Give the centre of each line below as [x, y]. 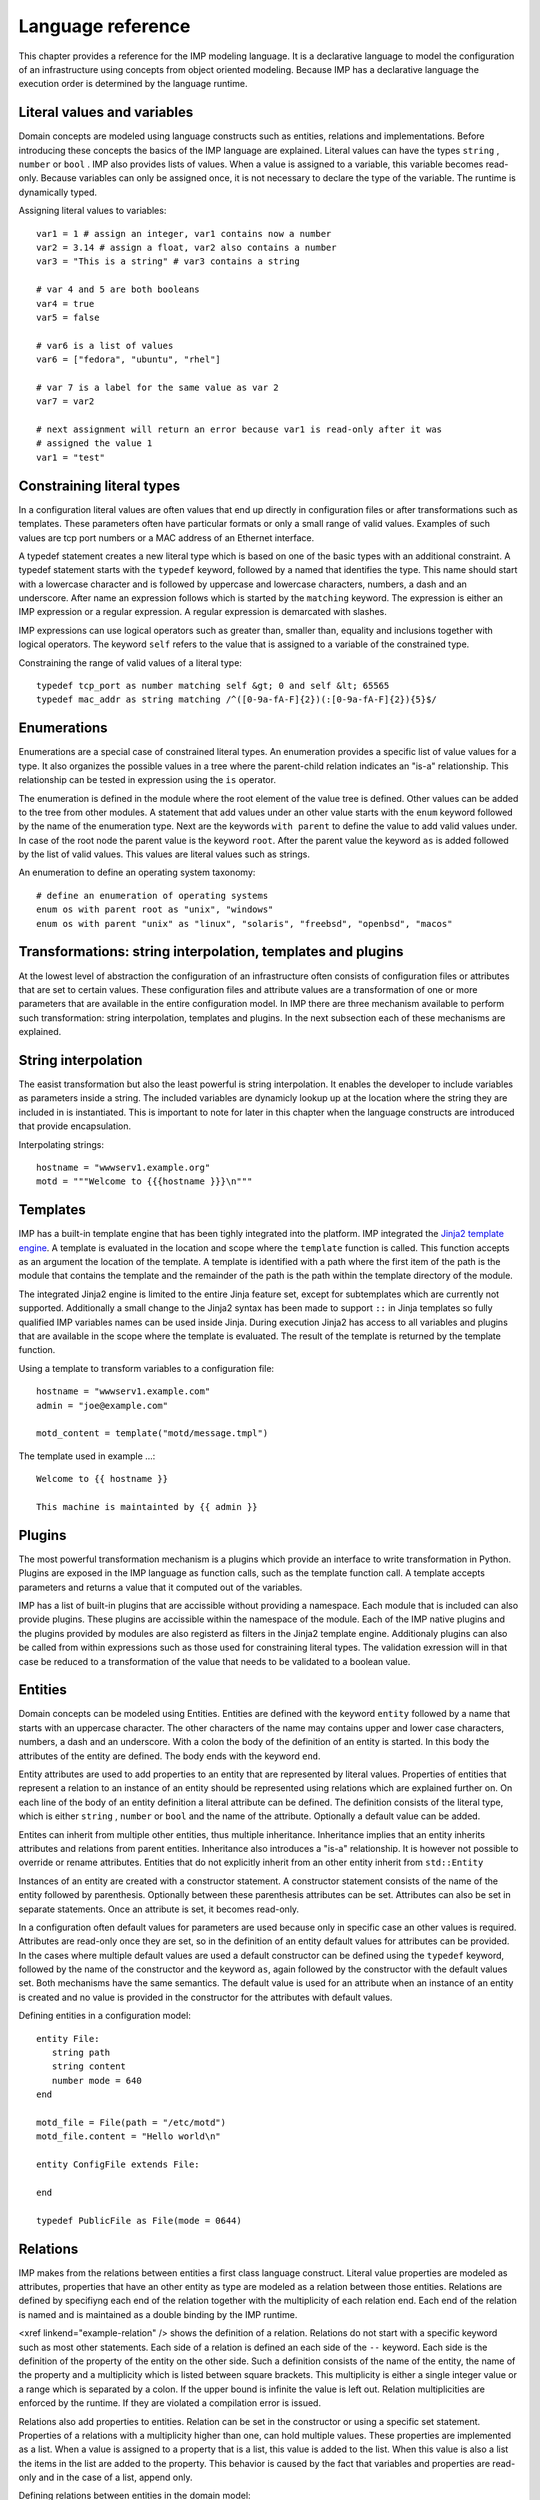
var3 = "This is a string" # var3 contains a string [168, 261]
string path [81, 2053]
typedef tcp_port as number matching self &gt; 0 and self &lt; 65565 [213, 686]
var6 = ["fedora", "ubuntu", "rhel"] [129, 359]
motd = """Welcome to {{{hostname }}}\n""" [144, 1181]
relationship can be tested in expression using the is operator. [147, 780]
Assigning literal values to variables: [92, 211]
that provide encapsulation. [75, 1126]
